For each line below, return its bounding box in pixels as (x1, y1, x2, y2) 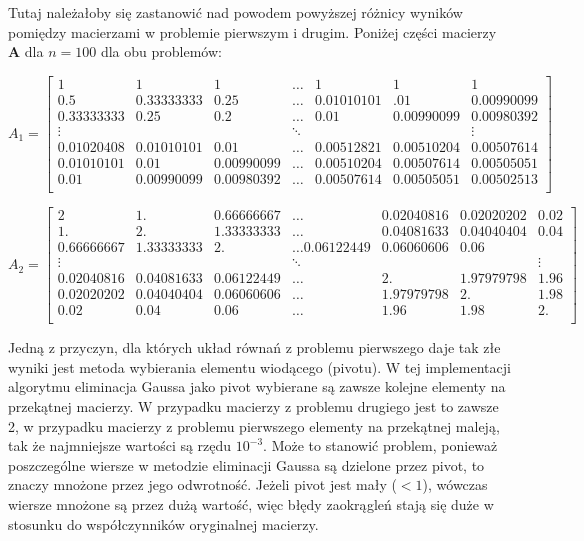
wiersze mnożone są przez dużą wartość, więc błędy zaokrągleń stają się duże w (8, 494, 494, 515)
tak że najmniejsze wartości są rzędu (8, 435, 232, 456)
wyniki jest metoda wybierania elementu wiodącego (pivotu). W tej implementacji (8, 356, 511, 377)
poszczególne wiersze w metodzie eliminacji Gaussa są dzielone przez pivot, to (8, 454, 485, 475)
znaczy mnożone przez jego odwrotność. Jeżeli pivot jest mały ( (8, 474, 397, 495)
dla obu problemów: (100, 41, 222, 62)
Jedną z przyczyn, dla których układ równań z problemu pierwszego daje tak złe (8, 337, 501, 358)
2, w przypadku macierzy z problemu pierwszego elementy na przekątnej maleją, (8, 415, 500, 436)
